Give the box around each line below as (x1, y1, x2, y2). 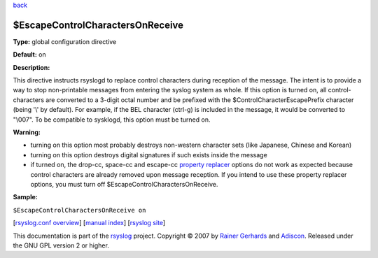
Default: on (13, 50, 47, 59)
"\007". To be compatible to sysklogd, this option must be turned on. (13, 115, 211, 124)
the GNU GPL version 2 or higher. (13, 241, 110, 250)
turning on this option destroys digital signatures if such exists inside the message (30, 150, 267, 159)
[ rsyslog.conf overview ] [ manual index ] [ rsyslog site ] (13, 219, 166, 227)
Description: (13, 63, 50, 71)
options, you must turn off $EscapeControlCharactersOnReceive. (30, 180, 218, 188)
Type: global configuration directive (13, 37, 117, 45)
